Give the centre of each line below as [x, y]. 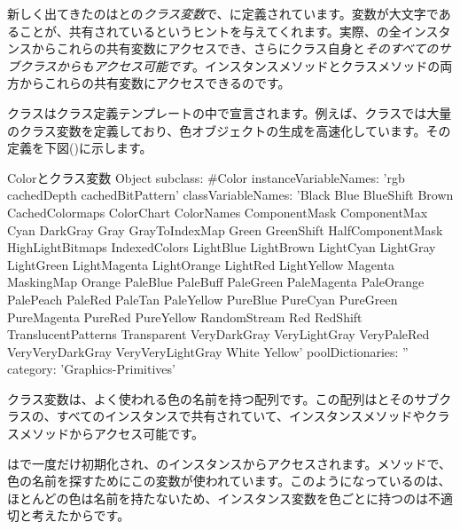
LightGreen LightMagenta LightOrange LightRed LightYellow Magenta [201, 264]
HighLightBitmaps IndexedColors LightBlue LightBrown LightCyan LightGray [222, 247]
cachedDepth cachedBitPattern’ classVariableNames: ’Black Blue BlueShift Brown [230, 195]
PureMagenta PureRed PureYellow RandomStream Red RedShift [185, 316]
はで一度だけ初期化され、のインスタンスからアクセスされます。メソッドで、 [229, 463]
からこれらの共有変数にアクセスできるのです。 [155, 83]
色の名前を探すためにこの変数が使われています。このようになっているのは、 [229, 481]
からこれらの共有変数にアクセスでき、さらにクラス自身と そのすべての [235, 48]
